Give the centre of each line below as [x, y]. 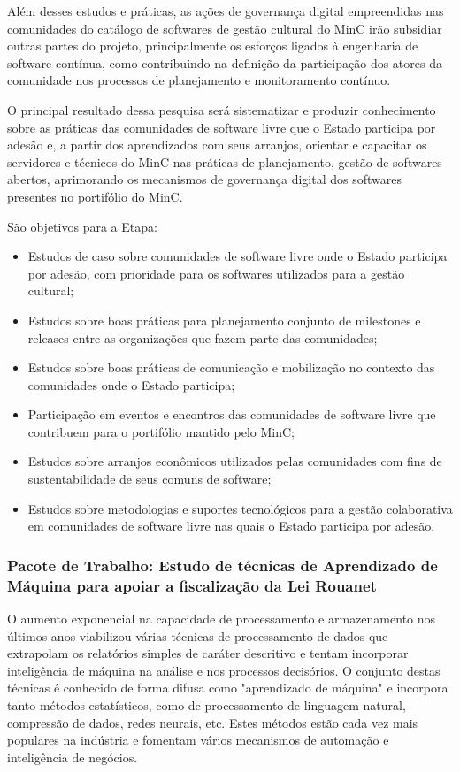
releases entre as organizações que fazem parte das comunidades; [203, 337]
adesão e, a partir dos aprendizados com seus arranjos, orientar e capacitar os [217, 145]
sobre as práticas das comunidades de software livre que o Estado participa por [222, 127]
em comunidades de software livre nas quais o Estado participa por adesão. [231, 526]
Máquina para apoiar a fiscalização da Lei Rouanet [192, 585]
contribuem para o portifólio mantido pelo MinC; [161, 431]
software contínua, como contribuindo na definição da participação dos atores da [225, 62]
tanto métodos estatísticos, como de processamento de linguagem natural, [207, 704]
